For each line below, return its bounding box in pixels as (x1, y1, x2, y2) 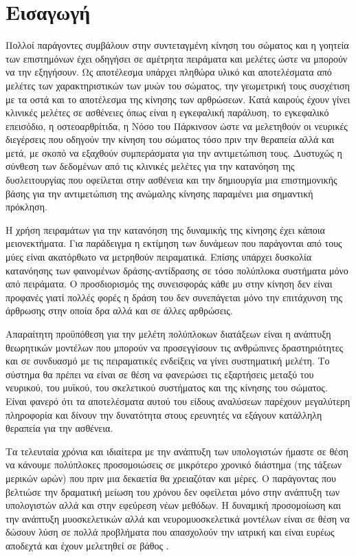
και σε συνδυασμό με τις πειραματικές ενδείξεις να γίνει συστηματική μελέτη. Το (5, 353, 330, 368)
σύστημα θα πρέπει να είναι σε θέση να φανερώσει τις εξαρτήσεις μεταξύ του (5, 367, 314, 381)
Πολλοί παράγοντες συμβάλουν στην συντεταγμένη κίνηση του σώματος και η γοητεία (5, 38, 349, 52)
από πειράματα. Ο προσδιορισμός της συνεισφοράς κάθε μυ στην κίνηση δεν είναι (5, 276, 333, 291)
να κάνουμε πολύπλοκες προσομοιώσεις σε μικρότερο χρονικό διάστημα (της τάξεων (5, 457, 342, 472)
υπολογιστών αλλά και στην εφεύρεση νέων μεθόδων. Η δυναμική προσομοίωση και (5, 498, 341, 512)
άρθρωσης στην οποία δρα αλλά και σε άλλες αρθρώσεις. (5, 303, 233, 318)
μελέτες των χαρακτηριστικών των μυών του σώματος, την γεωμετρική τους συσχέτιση (5, 78, 350, 92)
